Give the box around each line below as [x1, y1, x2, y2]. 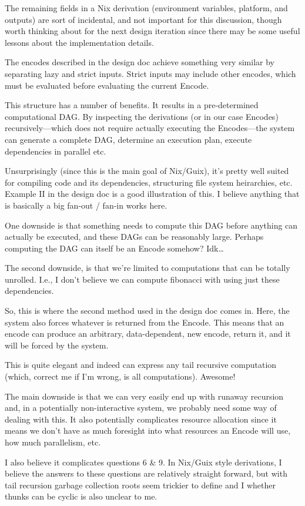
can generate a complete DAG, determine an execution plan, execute [5, 133, 252, 145]
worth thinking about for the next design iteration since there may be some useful [5, 25, 300, 37]
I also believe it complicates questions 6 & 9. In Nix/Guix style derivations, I [5, 455, 282, 468]
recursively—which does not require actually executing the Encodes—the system [5, 122, 295, 134]
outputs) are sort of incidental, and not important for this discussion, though [5, 13, 282, 25]
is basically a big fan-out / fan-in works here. [5, 199, 167, 211]
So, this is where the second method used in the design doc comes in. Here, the [5, 304, 290, 317]
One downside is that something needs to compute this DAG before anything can [5, 219, 298, 231]
